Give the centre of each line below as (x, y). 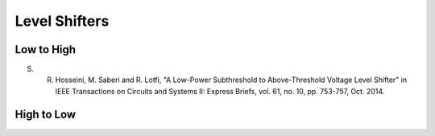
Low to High (46, 49)
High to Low (46, 114)
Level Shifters (62, 21)
